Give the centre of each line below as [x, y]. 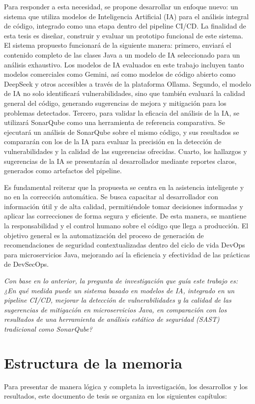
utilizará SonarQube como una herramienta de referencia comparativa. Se [114, 122]
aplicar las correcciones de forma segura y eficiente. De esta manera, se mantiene [125, 216]
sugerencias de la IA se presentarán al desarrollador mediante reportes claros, [120, 161]
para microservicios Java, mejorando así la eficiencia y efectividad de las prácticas [127, 254]
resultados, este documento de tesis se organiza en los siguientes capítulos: [115, 396]
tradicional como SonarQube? [48, 329]
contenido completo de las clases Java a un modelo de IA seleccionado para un [122, 54]
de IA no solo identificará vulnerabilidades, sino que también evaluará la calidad [125, 93]
